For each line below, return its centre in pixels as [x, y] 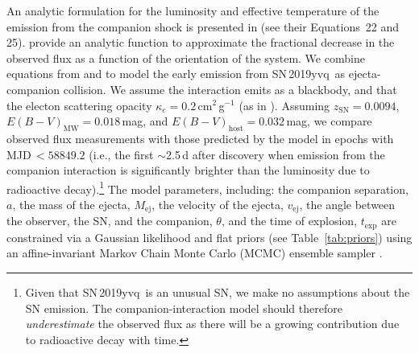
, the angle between [347, 204]
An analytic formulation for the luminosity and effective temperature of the [193, 10]
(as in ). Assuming [284, 105]
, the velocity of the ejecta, [218, 204]
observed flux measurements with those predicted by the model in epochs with [200, 138]
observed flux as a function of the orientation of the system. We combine [186, 57]
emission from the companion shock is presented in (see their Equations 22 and [203, 26]
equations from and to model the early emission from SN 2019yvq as [176, 74]
